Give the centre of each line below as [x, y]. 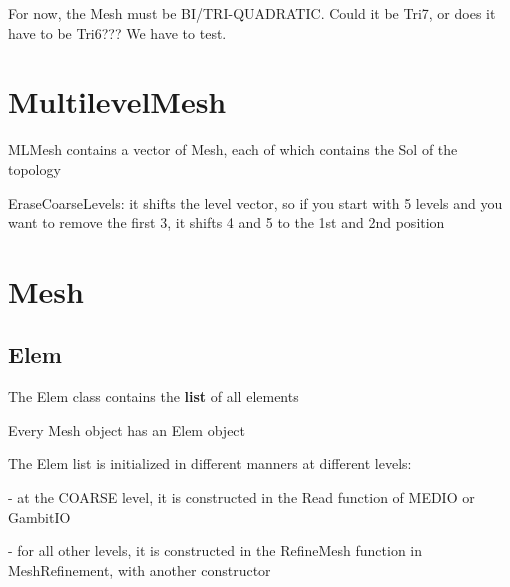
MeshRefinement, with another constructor [139, 569]
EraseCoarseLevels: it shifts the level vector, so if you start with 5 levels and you [255, 202]
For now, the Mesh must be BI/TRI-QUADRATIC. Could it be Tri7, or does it [252, 13]
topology [34, 168]
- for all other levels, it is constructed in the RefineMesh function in [215, 550]
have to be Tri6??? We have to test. [117, 32]
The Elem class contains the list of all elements [153, 396]
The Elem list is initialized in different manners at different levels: [210, 463]
